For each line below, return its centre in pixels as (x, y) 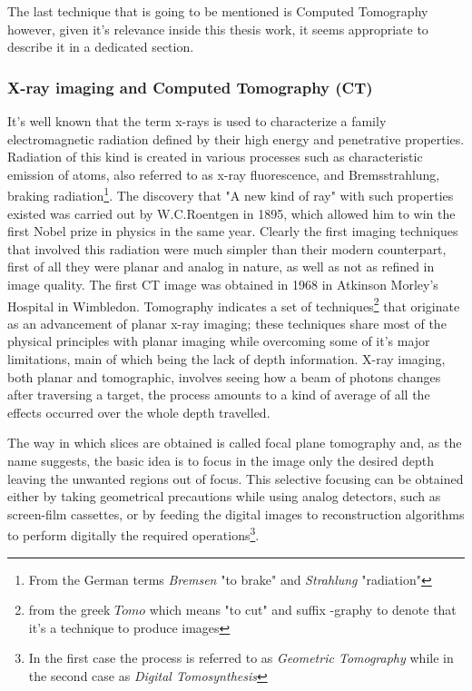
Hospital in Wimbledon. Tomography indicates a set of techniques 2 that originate (234, 304)
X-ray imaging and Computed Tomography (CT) (190, 87)
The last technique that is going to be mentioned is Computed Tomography (218, 11)
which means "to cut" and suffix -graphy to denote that (303, 610)
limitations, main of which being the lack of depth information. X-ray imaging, (226, 359)
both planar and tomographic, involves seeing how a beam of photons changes (224, 376)
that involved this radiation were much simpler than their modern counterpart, (227, 248)
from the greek (69, 610)
